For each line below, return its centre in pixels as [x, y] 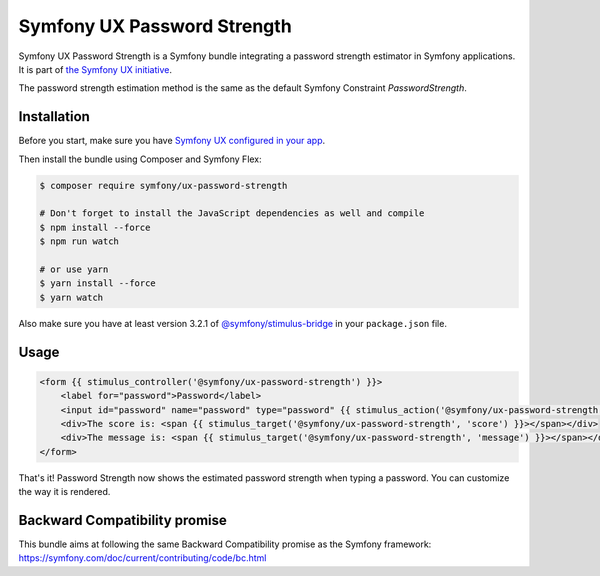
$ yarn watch [71, 297]
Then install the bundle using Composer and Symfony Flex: [140, 159]
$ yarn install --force [98, 283]
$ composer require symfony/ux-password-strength [163, 185]
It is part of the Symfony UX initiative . [95, 69]
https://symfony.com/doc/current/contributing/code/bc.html [142, 558]
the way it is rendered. [64, 492]
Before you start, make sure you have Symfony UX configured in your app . [172, 141]
